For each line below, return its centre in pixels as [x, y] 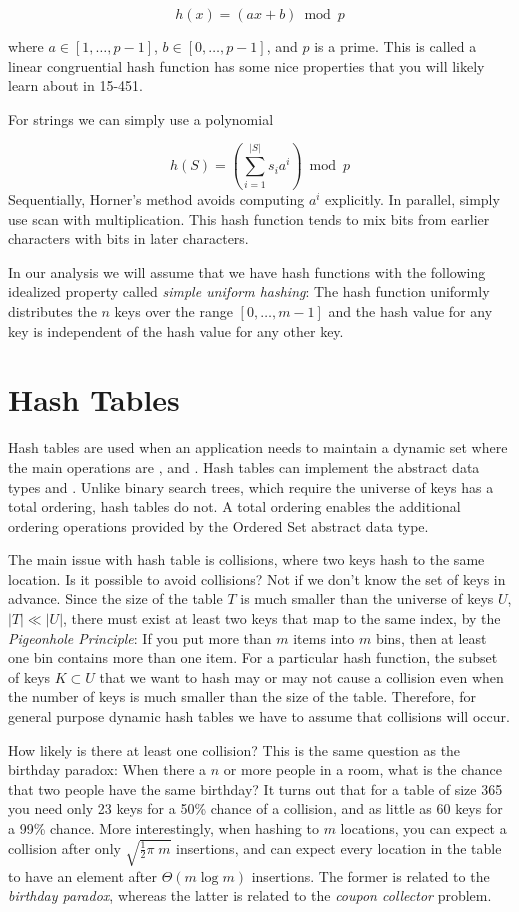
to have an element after [82, 875]
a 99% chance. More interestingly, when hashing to [163, 828]
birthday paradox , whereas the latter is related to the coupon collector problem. [250, 895]
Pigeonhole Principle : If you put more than [140, 637]
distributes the [52, 311]
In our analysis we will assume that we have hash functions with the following [247, 271]
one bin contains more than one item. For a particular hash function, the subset [253, 657]
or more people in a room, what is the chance [363, 769]
